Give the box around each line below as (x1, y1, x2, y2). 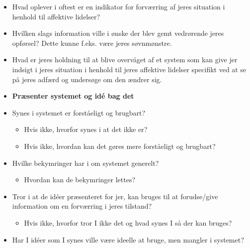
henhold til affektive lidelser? (12, 11, 100, 21)
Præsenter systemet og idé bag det (12, 91, 134, 101)
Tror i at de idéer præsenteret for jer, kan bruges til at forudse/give (12, 191, 218, 201)
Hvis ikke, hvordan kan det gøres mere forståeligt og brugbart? (24, 140, 216, 151)
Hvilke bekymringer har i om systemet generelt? (12, 157, 159, 168)
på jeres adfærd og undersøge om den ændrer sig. (12, 74, 162, 84)
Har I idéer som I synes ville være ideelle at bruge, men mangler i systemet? (12, 234, 244, 245)
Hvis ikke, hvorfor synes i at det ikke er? (24, 124, 148, 134)
